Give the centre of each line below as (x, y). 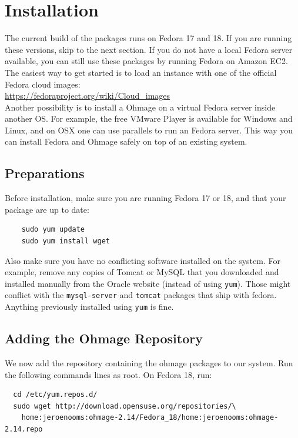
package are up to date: (47, 209)
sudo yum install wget (66, 241)
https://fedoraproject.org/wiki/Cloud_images (88, 96)
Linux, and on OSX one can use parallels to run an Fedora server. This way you (149, 130)
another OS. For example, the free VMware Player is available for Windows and (149, 118)
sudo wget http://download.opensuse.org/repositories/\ (125, 406)
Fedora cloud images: (43, 84)
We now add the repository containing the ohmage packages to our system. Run (149, 363)
